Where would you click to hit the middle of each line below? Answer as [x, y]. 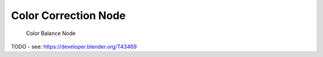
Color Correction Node [68, 15]
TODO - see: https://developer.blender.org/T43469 [74, 46]
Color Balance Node [51, 33]
